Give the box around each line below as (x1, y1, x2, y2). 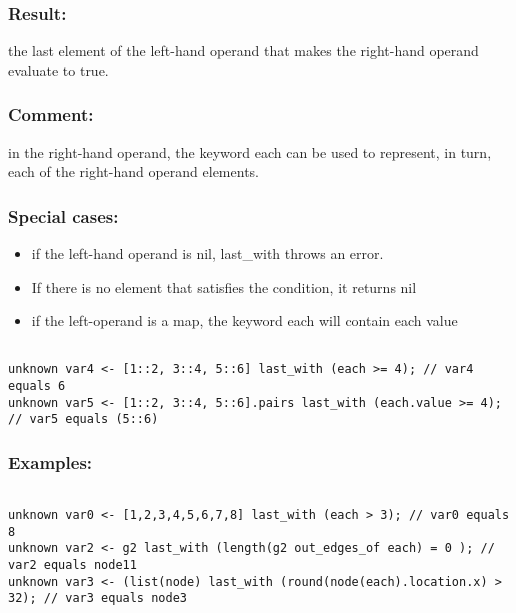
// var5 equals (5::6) (8, 412, 159, 427)
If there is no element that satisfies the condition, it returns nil (31, 276, 417, 297)
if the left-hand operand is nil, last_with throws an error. (31, 243, 384, 264)
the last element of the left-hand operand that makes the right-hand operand (8, 40, 479, 61)
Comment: (8, 102, 94, 127)
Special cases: (8, 203, 119, 228)
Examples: (8, 450, 93, 475)
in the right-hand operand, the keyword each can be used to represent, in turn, (8, 141, 492, 162)
